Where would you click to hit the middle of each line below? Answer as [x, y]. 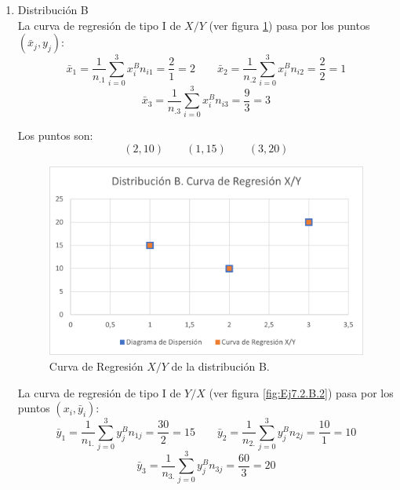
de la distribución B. [220, 366]
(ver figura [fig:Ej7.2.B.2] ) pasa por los [301, 392]
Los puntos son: [55, 135]
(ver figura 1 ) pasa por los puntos [289, 25]
